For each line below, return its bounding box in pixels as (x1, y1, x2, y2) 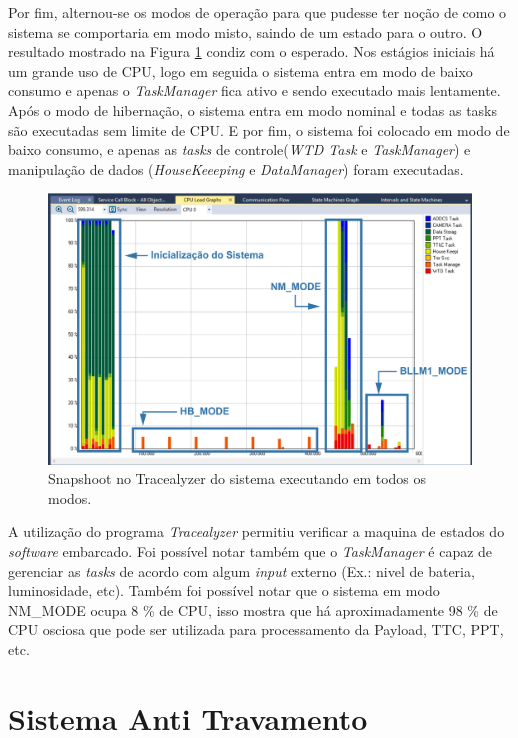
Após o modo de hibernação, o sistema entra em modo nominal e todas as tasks (8, 99, 498, 120)
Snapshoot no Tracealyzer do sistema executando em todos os (48, 468, 427, 489)
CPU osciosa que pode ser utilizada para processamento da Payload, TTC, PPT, (8, 619, 504, 640)
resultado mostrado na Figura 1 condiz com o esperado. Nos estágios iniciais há (8, 41, 495, 62)
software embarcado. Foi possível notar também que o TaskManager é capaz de (8, 540, 493, 561)
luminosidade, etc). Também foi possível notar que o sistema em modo (8, 580, 440, 601)
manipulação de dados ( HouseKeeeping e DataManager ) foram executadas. (8, 158, 464, 179)
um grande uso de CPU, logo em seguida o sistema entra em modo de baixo (8, 60, 473, 81)
